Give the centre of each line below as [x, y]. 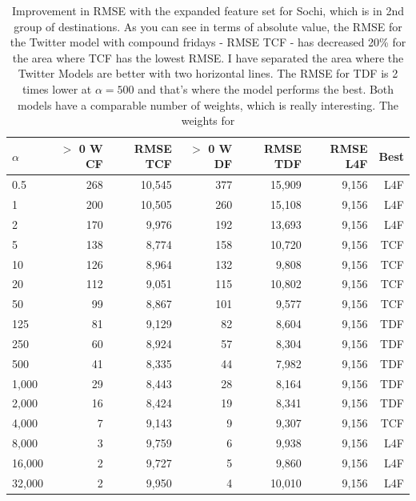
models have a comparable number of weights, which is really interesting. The [208, 104]
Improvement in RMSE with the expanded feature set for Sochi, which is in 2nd [208, 10]
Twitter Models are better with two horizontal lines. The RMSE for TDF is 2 [208, 73]
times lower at [57, 88]
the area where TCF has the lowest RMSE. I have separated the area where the [208, 57]
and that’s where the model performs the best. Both [266, 88]
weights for [208, 120]
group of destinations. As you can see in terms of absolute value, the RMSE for [208, 26]
